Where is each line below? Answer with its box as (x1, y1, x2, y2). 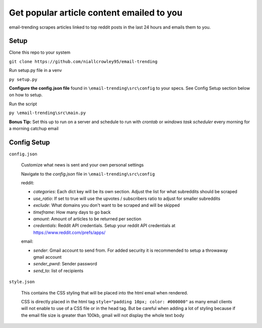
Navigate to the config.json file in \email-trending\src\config (21, 171, 155, 177)
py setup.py (9, 77, 37, 82)
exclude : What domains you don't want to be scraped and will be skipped (33, 202, 180, 208)
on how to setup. (9, 92, 43, 98)
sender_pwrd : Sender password (33, 261, 97, 267)
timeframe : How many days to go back (33, 209, 111, 215)
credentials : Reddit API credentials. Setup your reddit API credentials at (33, 223, 176, 229)
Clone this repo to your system (9, 49, 70, 55)
